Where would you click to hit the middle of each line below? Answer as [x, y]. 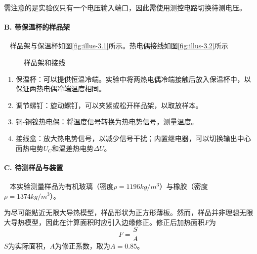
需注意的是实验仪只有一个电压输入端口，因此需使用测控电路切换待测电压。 [125, 7]
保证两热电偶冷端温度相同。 [61, 89]
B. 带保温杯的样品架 [37, 27]
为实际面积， [29, 246]
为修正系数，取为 [83, 246]
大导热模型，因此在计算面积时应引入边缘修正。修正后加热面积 [104, 222]
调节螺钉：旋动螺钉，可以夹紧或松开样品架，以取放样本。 [109, 105]
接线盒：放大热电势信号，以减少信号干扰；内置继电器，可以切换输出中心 [133, 138]
